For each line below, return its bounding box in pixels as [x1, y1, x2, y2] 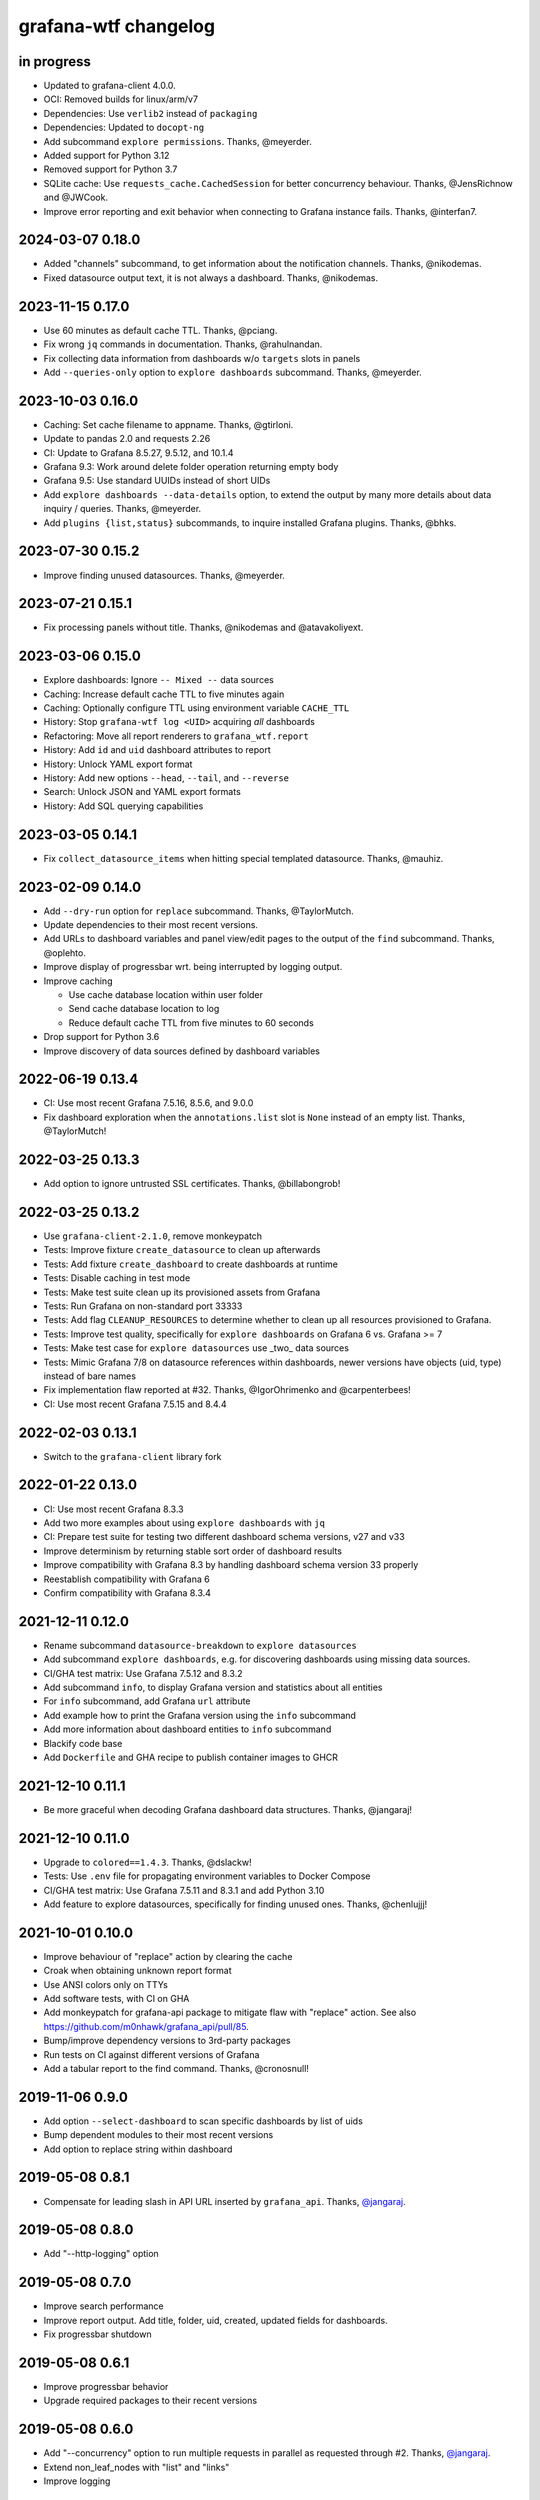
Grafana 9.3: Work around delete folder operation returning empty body [43, 461, 339, 473]
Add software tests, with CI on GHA [43, 1992, 190, 2004]
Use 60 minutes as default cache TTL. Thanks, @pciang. [43, 324, 278, 336]
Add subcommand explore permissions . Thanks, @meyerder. [43, 135, 312, 147]
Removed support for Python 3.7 [43, 163, 178, 175]
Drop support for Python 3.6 [43, 1031, 160, 1043]
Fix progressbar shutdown [43, 2328, 152, 2340]
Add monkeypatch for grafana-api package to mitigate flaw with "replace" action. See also [43, 2006, 417, 2019]
